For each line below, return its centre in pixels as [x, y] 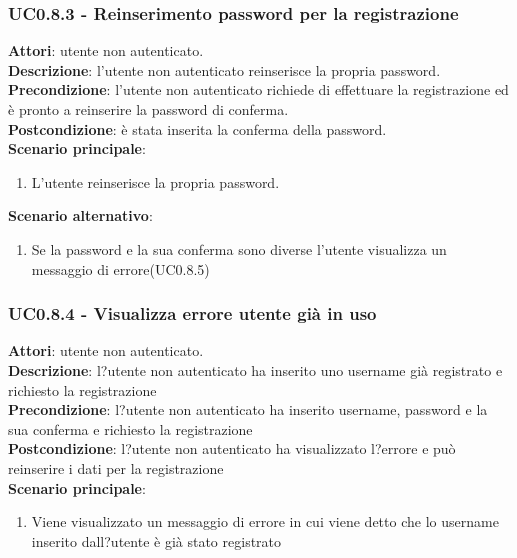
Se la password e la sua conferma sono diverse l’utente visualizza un [239, 248]
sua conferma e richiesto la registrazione [130, 428]
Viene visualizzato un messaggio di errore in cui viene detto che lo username [265, 521]
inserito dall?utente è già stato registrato [156, 540]
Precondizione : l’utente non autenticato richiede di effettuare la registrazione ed [258, 89]
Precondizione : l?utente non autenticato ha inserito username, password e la [248, 409]
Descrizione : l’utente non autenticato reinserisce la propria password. [224, 69]
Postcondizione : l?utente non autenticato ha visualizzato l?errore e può [232, 448]
